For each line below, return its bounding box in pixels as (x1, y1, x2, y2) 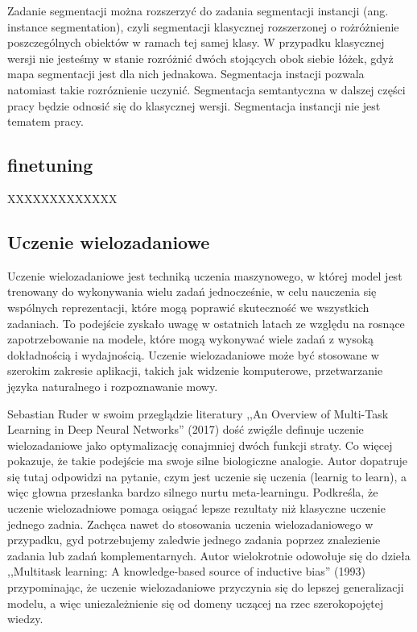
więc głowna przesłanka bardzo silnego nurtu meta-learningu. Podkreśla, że (7, 484, 378, 501)
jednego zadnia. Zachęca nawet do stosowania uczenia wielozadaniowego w (7, 515, 374, 532)
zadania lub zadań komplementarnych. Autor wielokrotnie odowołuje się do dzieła (7, 547, 411, 563)
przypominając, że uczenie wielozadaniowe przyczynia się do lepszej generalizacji (7, 579, 404, 596)
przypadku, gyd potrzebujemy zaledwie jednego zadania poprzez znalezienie (7, 531, 381, 548)
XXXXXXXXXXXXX (7, 189, 118, 206)
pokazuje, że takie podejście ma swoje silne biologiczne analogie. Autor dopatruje (7, 452, 407, 469)
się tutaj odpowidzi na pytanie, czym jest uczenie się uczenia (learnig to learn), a (7, 468, 407, 484)
